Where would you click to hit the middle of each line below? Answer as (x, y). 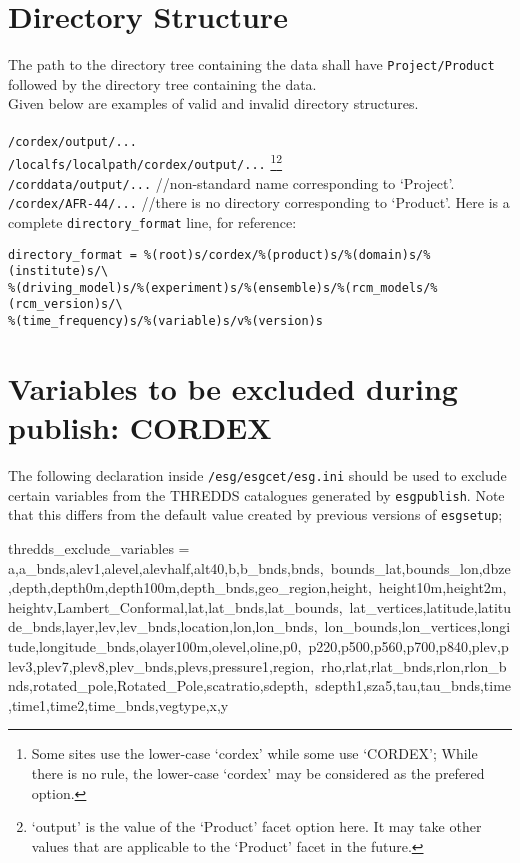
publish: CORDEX (140, 427)
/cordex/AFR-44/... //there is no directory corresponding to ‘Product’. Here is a (259, 202)
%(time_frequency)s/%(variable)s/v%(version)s (165, 321)
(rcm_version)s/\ (65, 304)
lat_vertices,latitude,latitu (430, 606)
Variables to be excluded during (233, 387)
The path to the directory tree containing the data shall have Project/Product (251, 64)
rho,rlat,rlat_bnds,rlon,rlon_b (414, 665)
